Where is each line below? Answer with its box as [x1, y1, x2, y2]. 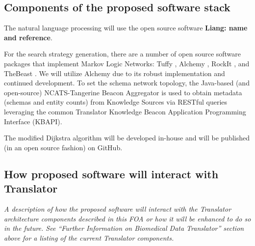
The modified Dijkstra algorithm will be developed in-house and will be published [4, 133, 250, 143]
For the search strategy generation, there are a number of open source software [4, 49, 241, 59]
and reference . [4, 32, 52, 42]
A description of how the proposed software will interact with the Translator [4, 203, 231, 214]
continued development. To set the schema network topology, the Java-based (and [4, 78, 250, 88]
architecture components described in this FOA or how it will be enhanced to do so [4, 213, 251, 223]
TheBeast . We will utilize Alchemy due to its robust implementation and [4, 68, 225, 78]
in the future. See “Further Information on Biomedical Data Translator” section [4, 223, 244, 233]
